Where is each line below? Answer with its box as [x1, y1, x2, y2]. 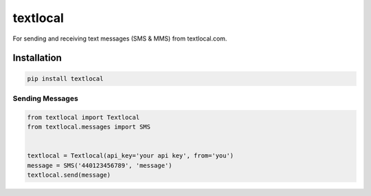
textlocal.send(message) [27, 171, 111, 179]
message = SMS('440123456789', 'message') [27, 162, 172, 169]
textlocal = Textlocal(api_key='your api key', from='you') [27, 152, 234, 160]
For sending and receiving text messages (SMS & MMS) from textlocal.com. [12, 34, 227, 43]
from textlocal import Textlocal [27, 113, 140, 121]
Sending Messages [12, 94, 78, 103]
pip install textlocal [27, 74, 104, 83]
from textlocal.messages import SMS [27, 123, 151, 131]
